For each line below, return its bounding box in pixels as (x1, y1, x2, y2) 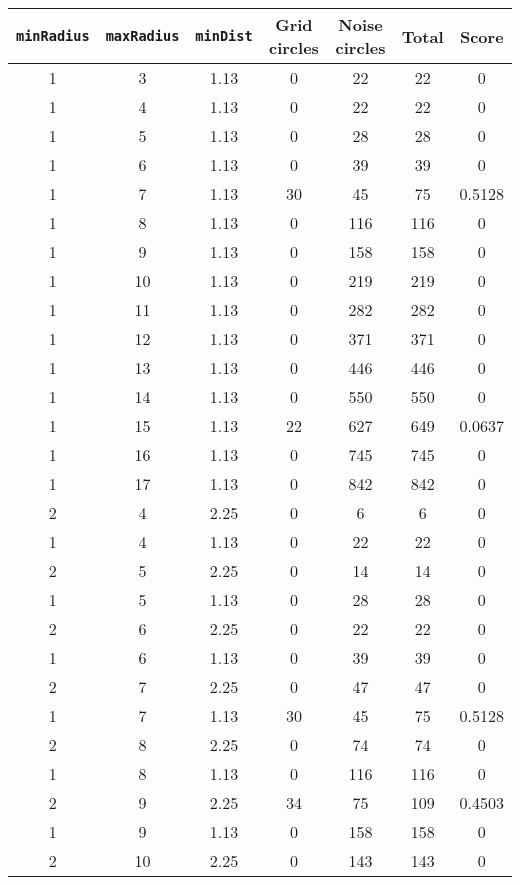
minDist (195, 28, 253, 44)
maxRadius (105, 28, 180, 44)
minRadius (16, 28, 90, 44)
